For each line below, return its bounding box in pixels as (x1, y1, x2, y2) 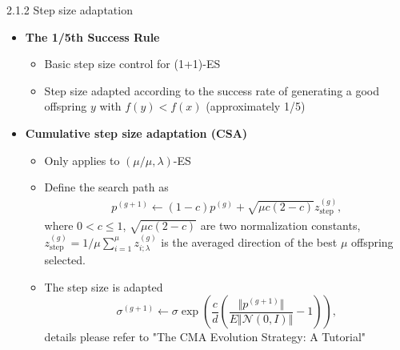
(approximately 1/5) (206, 98, 306, 115)
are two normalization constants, (200, 217, 361, 234)
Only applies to (44, 151, 120, 168)
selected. (44, 251, 86, 268)
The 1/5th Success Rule (25, 28, 160, 45)
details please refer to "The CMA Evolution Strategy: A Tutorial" (44, 328, 366, 345)
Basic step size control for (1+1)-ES (44, 55, 221, 72)
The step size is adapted (44, 278, 163, 295)
